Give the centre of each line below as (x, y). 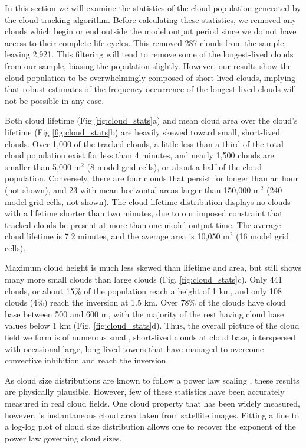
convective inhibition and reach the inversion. (87, 360)
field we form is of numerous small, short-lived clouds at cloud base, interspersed (150, 337)
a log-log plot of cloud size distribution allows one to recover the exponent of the (150, 426)
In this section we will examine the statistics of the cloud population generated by (153, 8)
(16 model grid (262, 236)
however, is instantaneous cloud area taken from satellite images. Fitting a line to (152, 415)
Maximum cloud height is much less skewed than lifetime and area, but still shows (153, 267)
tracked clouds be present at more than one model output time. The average (143, 224)
